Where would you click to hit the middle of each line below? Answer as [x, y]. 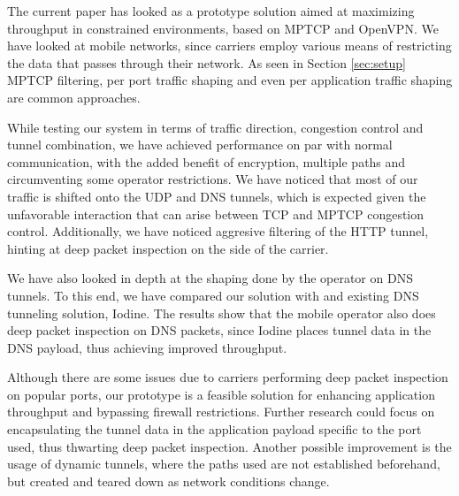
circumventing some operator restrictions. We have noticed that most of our [213, 179]
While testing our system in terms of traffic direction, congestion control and [215, 127]
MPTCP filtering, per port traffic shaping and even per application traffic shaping [230, 80]
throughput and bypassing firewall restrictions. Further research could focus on [221, 412]
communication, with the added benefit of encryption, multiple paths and [207, 161]
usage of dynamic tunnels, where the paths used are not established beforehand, [224, 464]
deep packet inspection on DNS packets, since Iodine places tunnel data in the [219, 330]
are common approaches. [74, 97]
